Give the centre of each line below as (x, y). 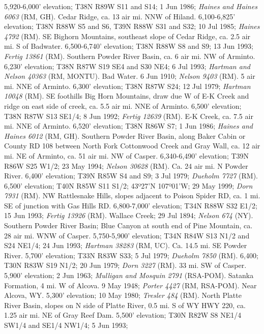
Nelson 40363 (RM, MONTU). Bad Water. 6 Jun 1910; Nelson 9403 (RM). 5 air (130, 76)
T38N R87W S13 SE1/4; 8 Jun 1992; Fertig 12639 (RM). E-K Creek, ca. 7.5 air (129, 116)
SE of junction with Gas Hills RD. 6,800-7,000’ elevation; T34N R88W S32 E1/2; (131, 205)
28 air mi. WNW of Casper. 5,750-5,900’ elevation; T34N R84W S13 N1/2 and (127, 235)
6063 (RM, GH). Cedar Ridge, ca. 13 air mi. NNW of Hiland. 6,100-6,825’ (120, 16)
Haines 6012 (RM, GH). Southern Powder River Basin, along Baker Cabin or (125, 135)
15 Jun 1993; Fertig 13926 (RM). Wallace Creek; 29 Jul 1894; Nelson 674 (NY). (129, 215)
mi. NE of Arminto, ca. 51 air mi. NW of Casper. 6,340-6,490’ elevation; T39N (127, 155)
